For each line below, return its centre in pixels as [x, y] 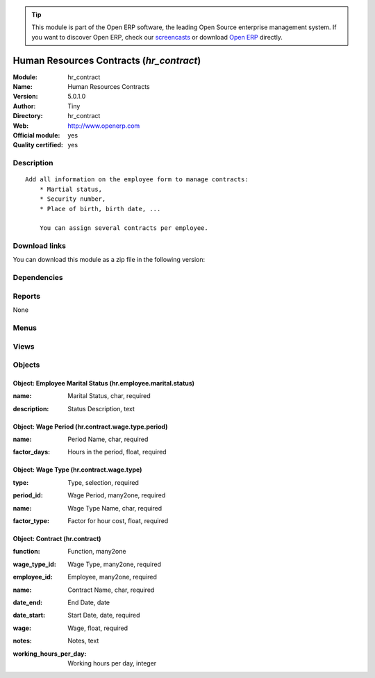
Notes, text [83, 641]
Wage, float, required [98, 628]
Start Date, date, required [104, 615]
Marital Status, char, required [109, 396]
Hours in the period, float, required [117, 452]
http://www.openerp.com [104, 126]
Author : [24, 106]
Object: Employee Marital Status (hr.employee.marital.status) [103, 383]
